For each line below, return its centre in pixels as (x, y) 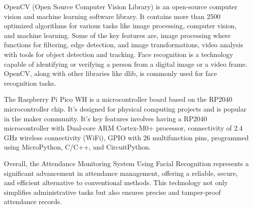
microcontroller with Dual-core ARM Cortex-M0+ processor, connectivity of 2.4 (123, 128)
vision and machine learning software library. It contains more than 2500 (112, 16)
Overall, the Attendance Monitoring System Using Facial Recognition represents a (126, 163)
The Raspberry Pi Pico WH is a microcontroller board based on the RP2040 (118, 99)
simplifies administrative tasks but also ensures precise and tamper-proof (112, 192)
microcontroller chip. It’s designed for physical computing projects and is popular (125, 108)
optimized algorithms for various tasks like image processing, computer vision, (120, 26)
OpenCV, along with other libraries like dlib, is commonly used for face (110, 73)
